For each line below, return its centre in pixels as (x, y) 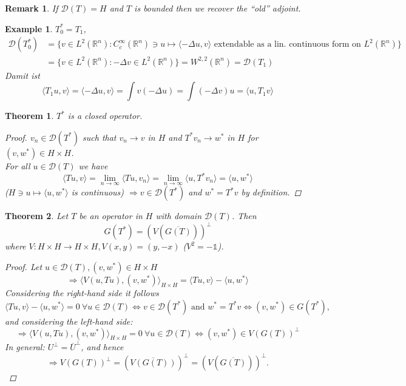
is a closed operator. (105, 116)
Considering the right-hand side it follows (82, 292)
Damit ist (22, 75)
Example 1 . (29, 28)
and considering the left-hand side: (69, 321)
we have (93, 165)
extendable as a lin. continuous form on (287, 45)
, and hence (102, 347)
